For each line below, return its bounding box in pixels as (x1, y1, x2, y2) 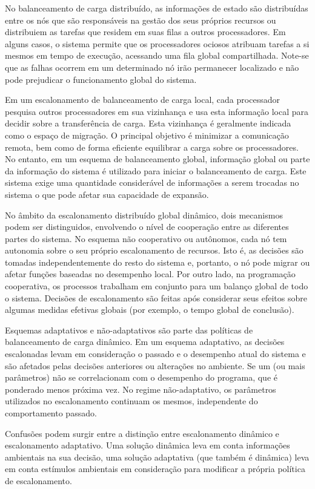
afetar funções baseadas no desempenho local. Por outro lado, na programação (5, 267, 296, 280)
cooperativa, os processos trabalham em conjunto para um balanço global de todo (5, 280, 308, 292)
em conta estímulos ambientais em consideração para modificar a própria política (5, 462, 305, 475)
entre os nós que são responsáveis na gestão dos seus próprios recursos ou (5, 13, 276, 26)
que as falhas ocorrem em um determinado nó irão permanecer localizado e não (5, 61, 299, 73)
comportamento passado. (5, 407, 97, 419)
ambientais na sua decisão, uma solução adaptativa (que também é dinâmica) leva (5, 450, 310, 463)
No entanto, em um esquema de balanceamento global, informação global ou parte (5, 153, 310, 165)
